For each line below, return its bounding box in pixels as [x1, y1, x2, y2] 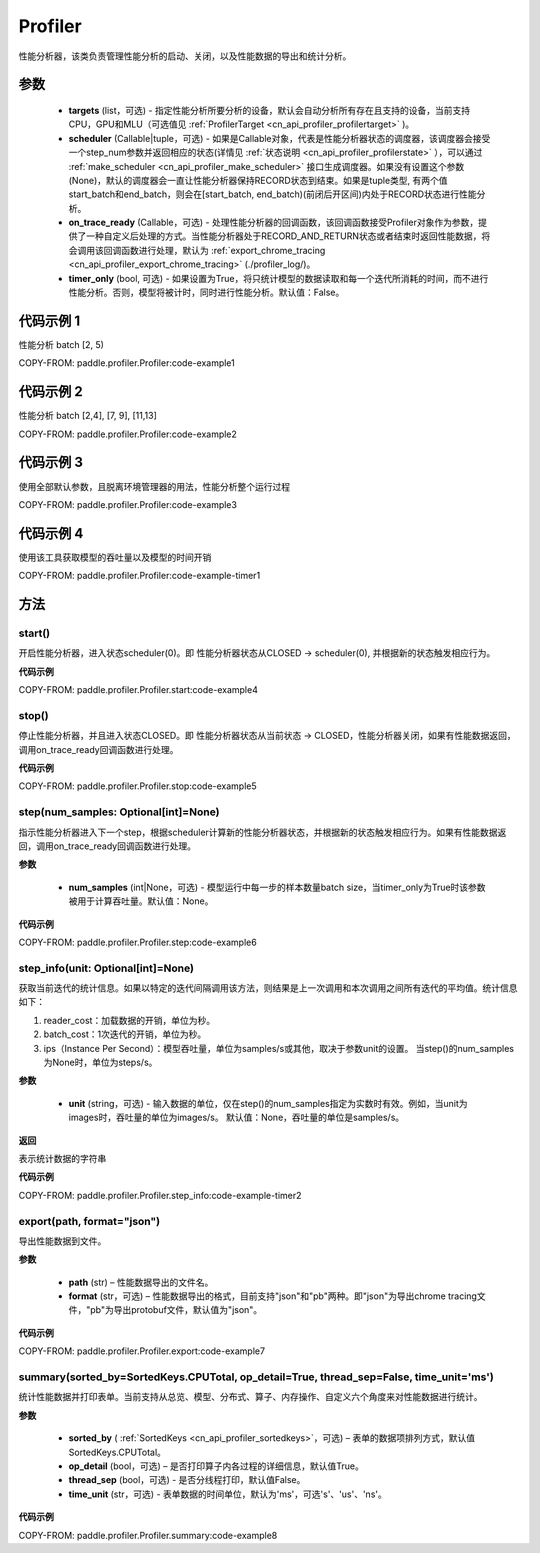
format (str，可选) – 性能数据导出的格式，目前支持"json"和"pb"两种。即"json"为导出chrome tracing [68, 1290, 477, 1302]
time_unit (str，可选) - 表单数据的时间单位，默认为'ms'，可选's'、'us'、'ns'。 [68, 1488, 387, 1500]
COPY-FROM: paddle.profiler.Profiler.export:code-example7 [18, 1345, 265, 1357]
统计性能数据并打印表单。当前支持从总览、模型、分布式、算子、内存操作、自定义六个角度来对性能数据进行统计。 [18, 1391, 483, 1403]
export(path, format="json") [18, 1214, 160, 1228]
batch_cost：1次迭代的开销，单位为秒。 [43, 1028, 207, 1040]
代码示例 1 [18, 312, 81, 329]
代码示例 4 [18, 525, 84, 542]
